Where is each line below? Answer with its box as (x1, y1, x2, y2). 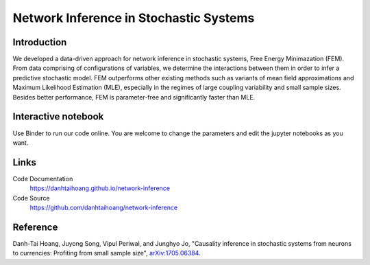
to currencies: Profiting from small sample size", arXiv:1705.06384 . (12, 249, 201, 257)
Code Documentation (12, 174, 73, 183)
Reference (12, 221, 58, 233)
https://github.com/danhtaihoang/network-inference (29, 203, 178, 211)
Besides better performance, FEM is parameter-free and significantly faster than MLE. (12, 93, 256, 101)
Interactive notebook (12, 111, 104, 123)
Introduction (12, 36, 67, 48)
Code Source (12, 194, 51, 202)
